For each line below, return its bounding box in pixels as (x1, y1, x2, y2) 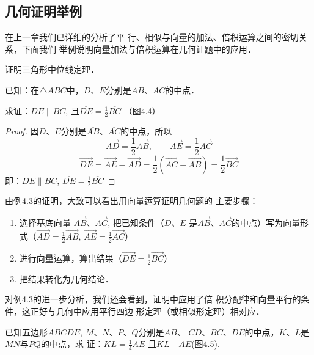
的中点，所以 (120, 125, 172, 137)
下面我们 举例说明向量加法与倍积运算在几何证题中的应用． (21, 42, 256, 55)
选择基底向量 (19, 216, 71, 229)
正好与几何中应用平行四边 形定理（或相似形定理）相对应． (30, 305, 265, 318)
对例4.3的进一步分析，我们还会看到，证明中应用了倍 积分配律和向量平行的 (5, 293, 301, 306)
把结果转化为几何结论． (19, 272, 114, 285)
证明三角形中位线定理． (5, 63, 99, 76)
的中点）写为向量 (231, 216, 300, 229)
